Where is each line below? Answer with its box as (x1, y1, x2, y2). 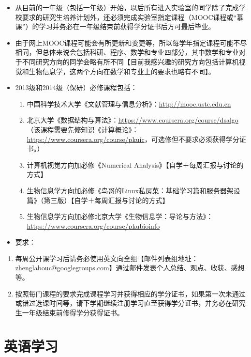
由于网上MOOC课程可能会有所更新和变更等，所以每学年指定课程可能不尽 (15, 37, 247, 47)
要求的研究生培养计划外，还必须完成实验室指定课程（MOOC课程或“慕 (22, 12, 244, 22)
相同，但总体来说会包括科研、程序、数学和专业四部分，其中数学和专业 (15, 47, 239, 57)
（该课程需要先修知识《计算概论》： (27, 124, 139, 134)
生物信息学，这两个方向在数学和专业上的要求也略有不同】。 (29, 66, 215, 76)
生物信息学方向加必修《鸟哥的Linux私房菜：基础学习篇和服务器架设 (27, 185, 240, 195)
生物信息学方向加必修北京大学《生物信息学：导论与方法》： (27, 211, 213, 221)
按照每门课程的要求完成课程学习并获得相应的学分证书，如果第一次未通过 (15, 288, 246, 298)
